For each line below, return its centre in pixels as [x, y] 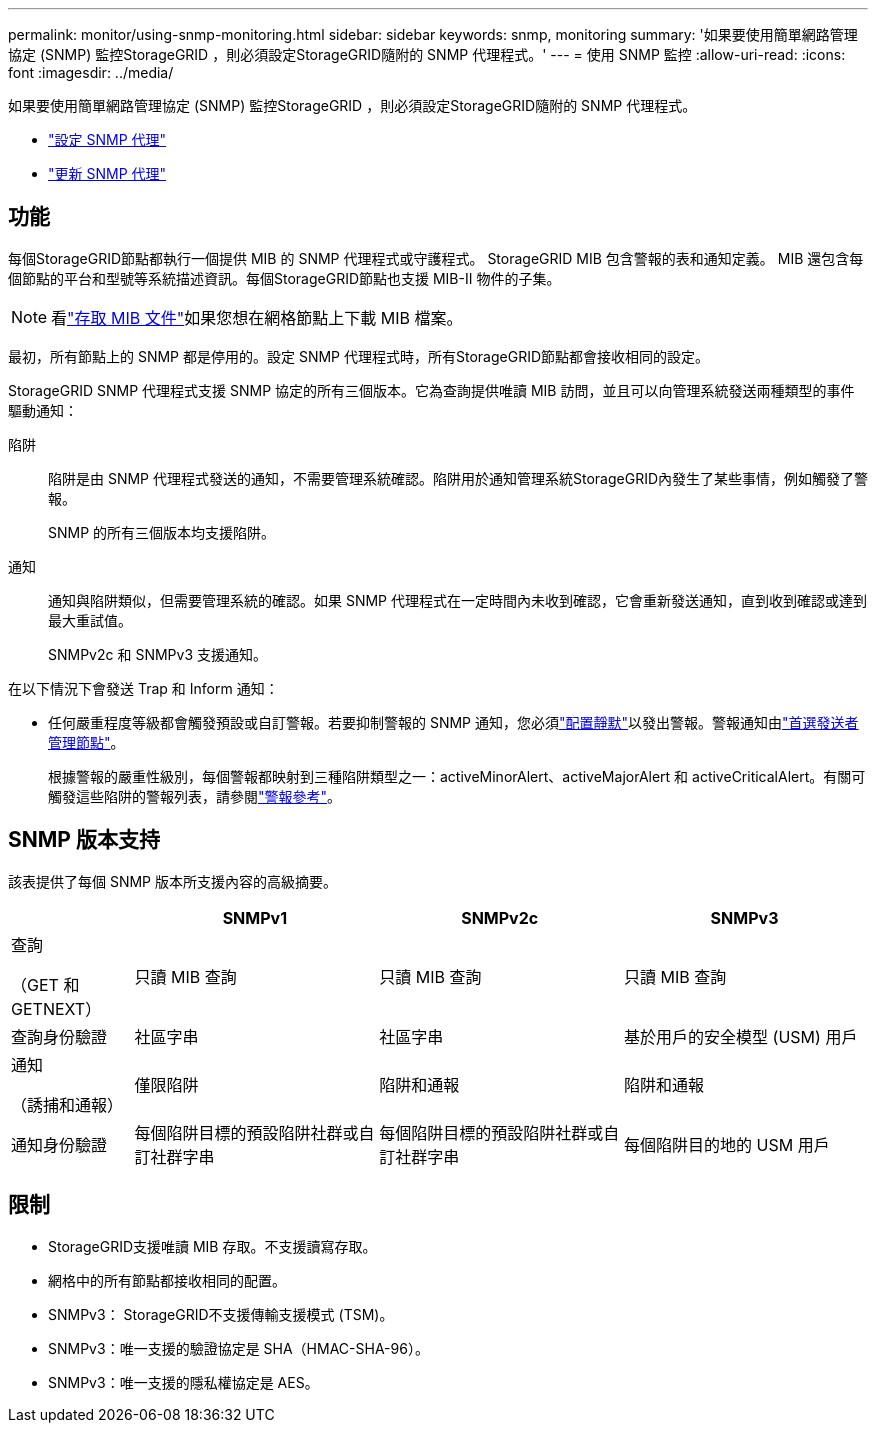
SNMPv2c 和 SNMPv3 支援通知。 [157, 654]
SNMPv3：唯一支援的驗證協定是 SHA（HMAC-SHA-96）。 [238, 1348]
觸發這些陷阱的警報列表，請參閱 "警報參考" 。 [195, 796]
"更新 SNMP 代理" [107, 173]
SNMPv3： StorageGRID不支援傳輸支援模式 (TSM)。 [221, 1314]
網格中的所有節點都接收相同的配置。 [167, 1280]
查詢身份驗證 [59, 1036]
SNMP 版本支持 [84, 840]
